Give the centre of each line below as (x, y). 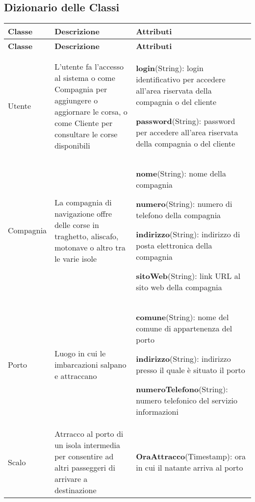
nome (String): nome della (181, 174)
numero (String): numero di (184, 204)
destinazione (76, 490)
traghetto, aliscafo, (87, 236)
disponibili (72, 145)
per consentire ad (84, 456)
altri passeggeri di (85, 468)
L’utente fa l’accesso (89, 66)
